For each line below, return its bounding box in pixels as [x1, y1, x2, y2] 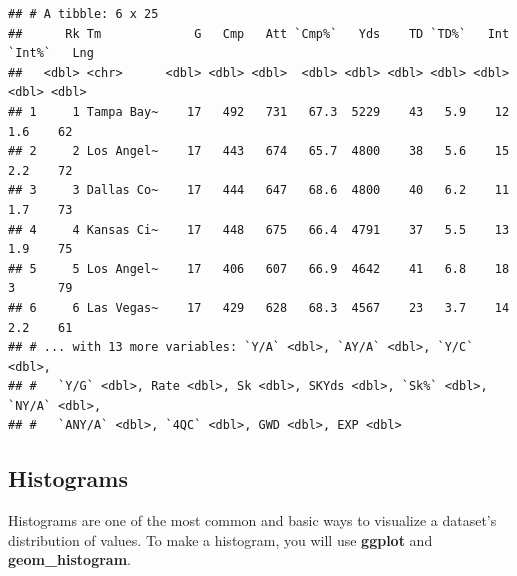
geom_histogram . [8, 549, 131, 570]
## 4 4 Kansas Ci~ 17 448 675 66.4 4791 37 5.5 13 [8, 222, 510, 237]
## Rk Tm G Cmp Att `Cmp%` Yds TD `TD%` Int [8, 26, 510, 41]
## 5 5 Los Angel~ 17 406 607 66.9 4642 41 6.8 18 [8, 261, 510, 276]
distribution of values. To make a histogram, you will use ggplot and [8, 529, 433, 550]
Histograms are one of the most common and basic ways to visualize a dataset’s [8, 510, 497, 531]
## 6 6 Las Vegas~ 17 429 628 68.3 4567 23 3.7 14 [8, 300, 510, 315]
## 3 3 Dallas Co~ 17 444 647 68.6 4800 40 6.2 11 [8, 183, 510, 198]
